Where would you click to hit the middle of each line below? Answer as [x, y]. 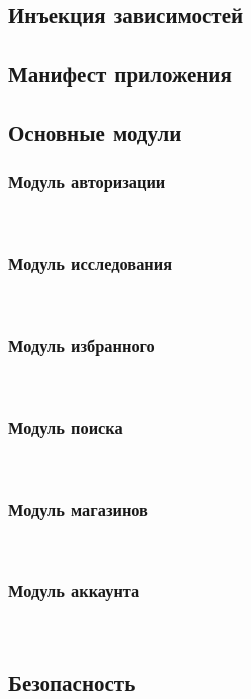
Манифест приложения [120, 73]
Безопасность [72, 681]
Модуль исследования [90, 263]
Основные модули [95, 131]
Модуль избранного [81, 344]
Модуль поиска [65, 426]
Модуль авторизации [87, 181]
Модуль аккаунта [74, 590]
